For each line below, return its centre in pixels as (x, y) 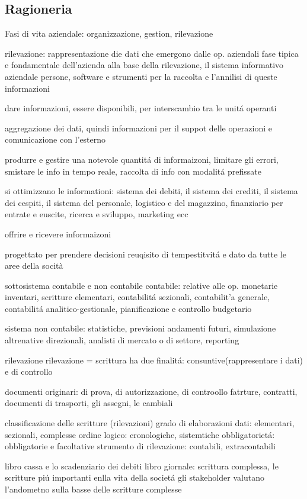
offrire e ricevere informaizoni (58, 234)
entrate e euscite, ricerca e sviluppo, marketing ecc (97, 214)
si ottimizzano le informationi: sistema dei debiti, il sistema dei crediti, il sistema (151, 191)
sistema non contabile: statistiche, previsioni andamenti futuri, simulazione (140, 328)
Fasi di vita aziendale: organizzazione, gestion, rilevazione (109, 33)
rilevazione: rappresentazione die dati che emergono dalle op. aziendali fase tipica (152, 53)
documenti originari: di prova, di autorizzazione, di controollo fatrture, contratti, (151, 391)
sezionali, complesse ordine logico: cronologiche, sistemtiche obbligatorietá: (140, 434)
